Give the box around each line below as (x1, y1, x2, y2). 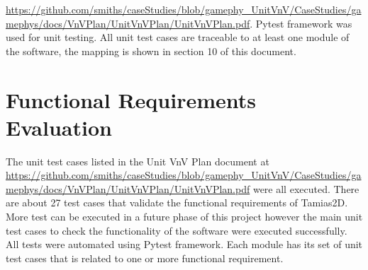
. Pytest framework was (250, 16, 352, 30)
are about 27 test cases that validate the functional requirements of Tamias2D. (6, 195, 348, 210)
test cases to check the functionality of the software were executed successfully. (6, 223, 347, 237)
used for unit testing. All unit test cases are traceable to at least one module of (6, 30, 350, 45)
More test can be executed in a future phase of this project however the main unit (6, 209, 363, 224)
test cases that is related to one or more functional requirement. (6, 250, 284, 265)
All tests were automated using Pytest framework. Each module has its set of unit (6, 237, 363, 252)
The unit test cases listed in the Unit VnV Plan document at (6, 153, 269, 168)
